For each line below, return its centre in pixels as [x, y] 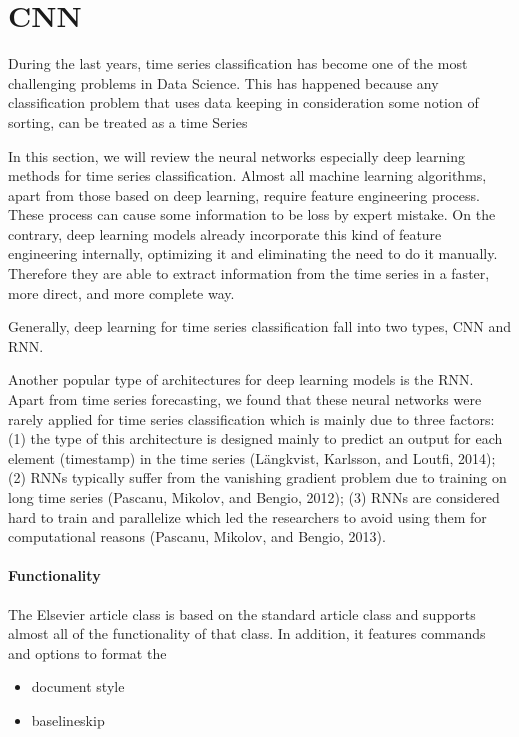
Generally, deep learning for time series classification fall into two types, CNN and [260, 326]
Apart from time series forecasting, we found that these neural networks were [245, 399]
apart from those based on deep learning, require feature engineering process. [244, 194]
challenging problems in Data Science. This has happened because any [223, 82]
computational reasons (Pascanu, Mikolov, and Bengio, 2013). [197, 536]
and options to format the [87, 652]
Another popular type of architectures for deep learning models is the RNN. [241, 379]
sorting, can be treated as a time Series [128, 121]
